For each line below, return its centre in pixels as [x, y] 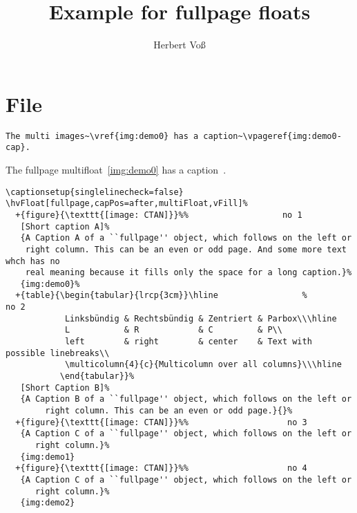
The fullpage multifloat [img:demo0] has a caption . [116, 169]
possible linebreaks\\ [58, 353]
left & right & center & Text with [188, 342]
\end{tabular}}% [97, 376]
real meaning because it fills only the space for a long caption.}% [189, 273]
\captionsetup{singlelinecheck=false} [95, 192]
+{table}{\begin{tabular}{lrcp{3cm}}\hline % [161, 296]
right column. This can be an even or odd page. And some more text [186, 249]
